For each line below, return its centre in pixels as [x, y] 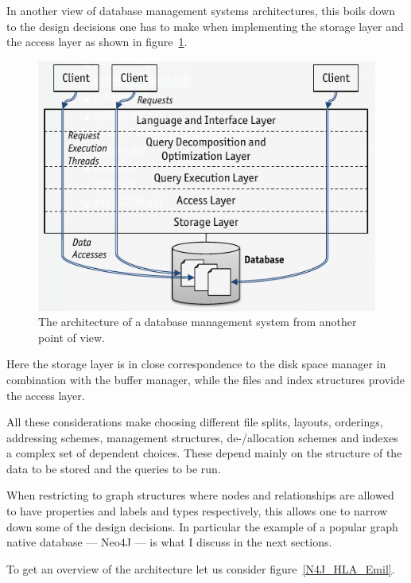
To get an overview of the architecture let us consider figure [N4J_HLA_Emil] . [201, 568]
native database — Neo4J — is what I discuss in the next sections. [169, 542]
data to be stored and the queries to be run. [114, 468]
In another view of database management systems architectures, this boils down [201, 10]
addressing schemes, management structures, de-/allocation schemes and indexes [202, 437]
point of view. [72, 337]
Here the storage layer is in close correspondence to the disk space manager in [196, 364]
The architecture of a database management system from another [198, 322]
